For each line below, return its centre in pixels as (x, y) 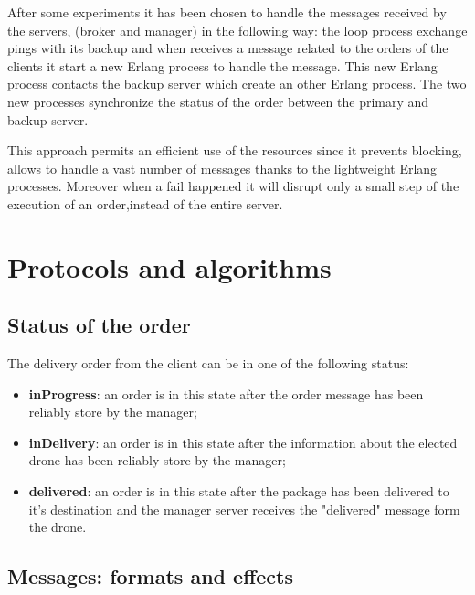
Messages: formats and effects (150, 576)
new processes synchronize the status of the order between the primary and (218, 101)
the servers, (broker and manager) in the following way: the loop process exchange (237, 30)
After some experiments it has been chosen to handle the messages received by (227, 12)
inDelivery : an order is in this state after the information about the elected (243, 442)
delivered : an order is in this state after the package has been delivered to (239, 491)
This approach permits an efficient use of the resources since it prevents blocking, (235, 150)
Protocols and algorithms (169, 266)
